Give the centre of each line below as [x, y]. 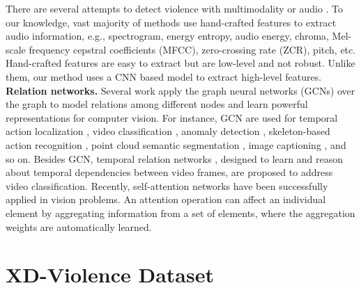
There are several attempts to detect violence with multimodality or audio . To [175, 8]
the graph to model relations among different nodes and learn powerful [157, 104]
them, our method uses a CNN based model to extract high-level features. [164, 76]
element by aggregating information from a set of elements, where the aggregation [180, 213]
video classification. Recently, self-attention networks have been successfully [167, 185]
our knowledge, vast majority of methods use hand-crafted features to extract [171, 22]
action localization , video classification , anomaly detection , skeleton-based [168, 131]
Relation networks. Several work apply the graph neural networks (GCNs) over [180, 90]
